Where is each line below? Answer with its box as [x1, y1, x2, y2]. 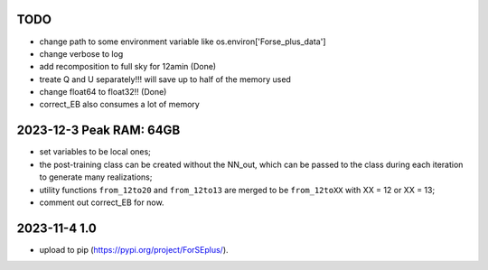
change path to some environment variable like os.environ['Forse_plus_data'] [39, 36, 326, 47]
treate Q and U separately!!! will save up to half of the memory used [39, 73, 291, 85]
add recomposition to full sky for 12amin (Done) [39, 61, 217, 72]
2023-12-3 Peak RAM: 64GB [16, 123, 181, 138]
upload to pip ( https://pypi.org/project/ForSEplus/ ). [39, 244, 230, 255]
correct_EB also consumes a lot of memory [39, 99, 201, 110]
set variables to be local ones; [39, 146, 151, 157]
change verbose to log [39, 48, 124, 59]
